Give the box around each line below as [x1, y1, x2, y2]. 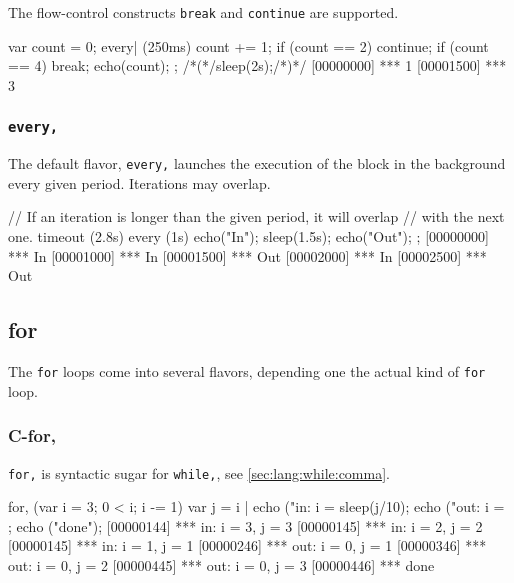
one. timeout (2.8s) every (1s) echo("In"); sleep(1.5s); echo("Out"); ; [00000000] [8, 226, 489, 247]
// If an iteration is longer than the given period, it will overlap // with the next [8, 206, 505, 227]
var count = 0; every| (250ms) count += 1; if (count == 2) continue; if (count [8, 35, 489, 56]
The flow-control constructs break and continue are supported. [8, 2, 399, 22]
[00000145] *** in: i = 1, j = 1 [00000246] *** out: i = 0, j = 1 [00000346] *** [8, 535, 487, 556]
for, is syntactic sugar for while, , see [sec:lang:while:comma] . [8, 462, 390, 483]
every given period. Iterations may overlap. [8, 172, 271, 193]
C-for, [8, 423, 56, 448]
